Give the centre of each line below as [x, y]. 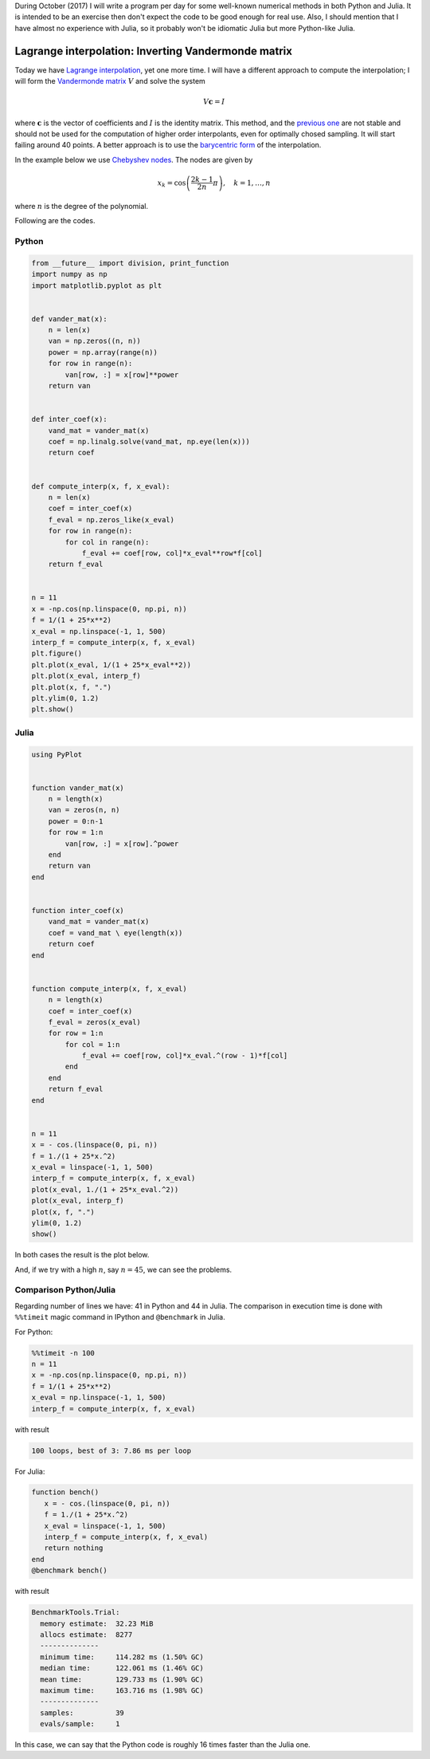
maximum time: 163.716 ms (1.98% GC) [122, 1690]
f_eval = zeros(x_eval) [94, 1022]
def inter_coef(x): [69, 419]
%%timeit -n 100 [63, 1353]
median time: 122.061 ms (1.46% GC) [122, 1668]
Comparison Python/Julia [65, 1290]
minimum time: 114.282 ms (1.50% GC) [122, 1657]
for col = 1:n [92, 1044]
